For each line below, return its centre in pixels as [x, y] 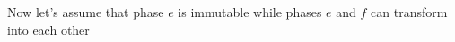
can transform [409, 12]
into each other [48, 29]
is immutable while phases [250, 12]
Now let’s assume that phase [86, 12]
